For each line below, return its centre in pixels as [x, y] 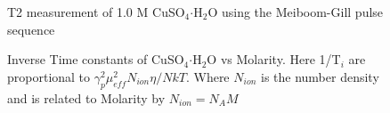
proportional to [49, 76]
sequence [31, 29]
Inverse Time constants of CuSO [96, 59]
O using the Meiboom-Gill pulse [296, 12]
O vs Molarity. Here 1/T [274, 59]
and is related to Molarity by [86, 97]
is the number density [320, 76]
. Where [207, 76]
